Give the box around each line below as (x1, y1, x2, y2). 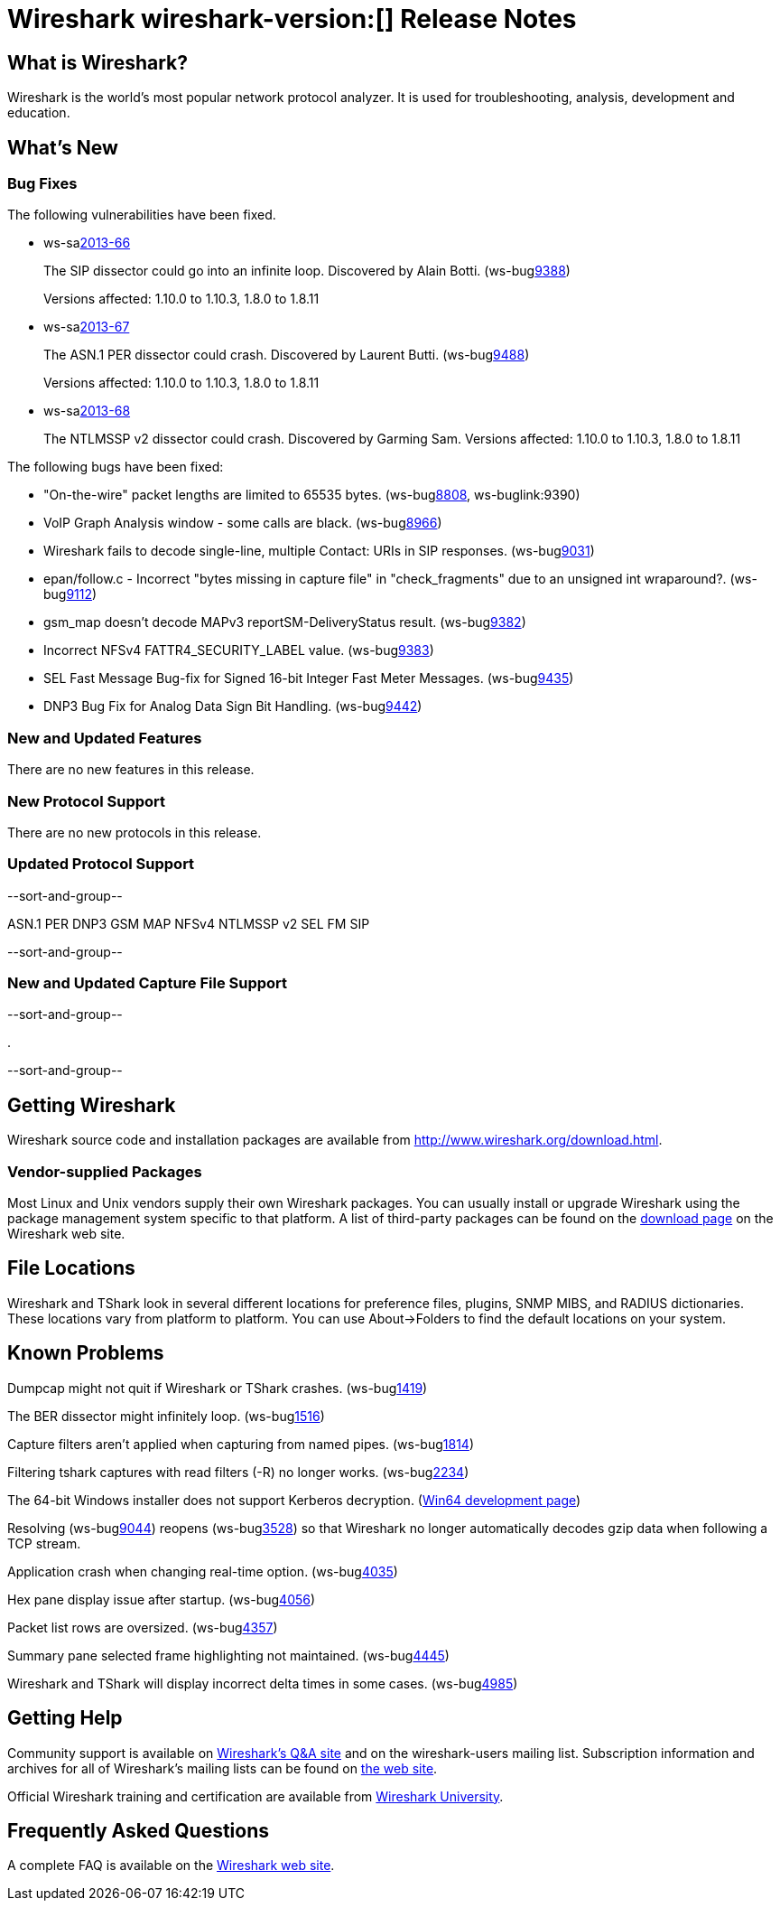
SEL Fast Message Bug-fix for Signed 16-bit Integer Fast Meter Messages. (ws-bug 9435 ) (43, 670, 574, 687)
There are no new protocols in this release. (7, 824, 262, 840)
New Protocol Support (7, 791, 166, 810)
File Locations (7, 1257, 135, 1280)
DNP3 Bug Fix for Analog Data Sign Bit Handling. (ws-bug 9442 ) (43, 698, 422, 715)
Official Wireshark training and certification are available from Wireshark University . (7, 1788, 504, 1804)
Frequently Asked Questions (7, 1819, 270, 1842)
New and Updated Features (7, 728, 202, 747)
